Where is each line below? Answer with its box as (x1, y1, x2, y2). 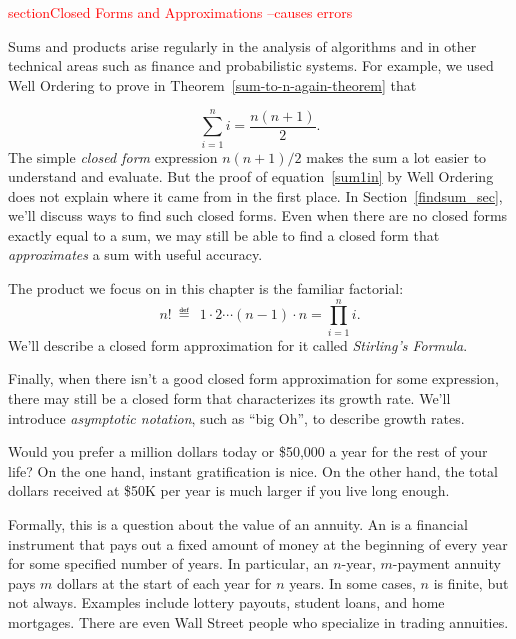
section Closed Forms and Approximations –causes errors (8, 2, 353, 22)
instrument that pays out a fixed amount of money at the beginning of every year (8, 533, 508, 554)
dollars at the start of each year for (56, 572, 272, 593)
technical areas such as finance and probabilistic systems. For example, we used (8, 55, 494, 76)
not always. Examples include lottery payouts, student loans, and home (8, 592, 445, 613)
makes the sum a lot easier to (306, 146, 487, 167)
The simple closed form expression (8, 146, 218, 167)
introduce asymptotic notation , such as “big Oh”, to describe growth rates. (8, 407, 465, 428)
